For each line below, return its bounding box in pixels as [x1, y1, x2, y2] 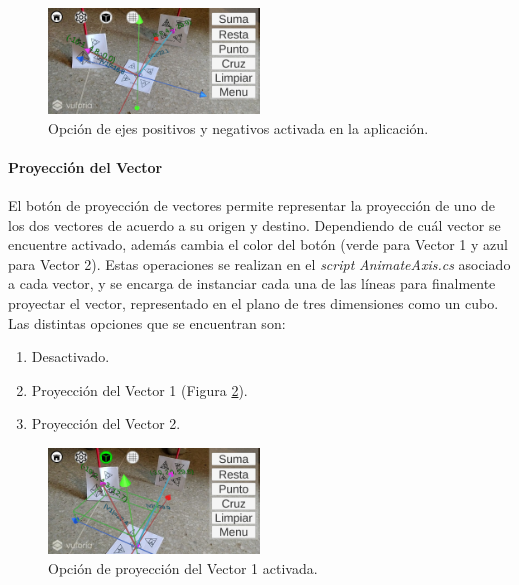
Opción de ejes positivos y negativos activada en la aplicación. [48, 117, 429, 138]
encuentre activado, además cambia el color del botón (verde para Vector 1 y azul [8, 234, 508, 255]
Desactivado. [31, 346, 110, 367]
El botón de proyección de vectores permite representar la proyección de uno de [8, 194, 496, 215]
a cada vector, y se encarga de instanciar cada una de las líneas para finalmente [8, 273, 496, 294]
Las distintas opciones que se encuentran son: [8, 312, 286, 333]
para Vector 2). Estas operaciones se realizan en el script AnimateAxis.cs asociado [8, 253, 511, 274]
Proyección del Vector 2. [31, 413, 181, 434]
